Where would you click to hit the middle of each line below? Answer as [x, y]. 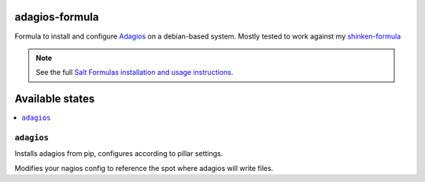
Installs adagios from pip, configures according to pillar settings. [119, 154]
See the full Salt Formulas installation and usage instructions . [135, 72]
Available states [55, 99]
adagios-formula [57, 17]
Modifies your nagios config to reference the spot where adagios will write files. [144, 168]
